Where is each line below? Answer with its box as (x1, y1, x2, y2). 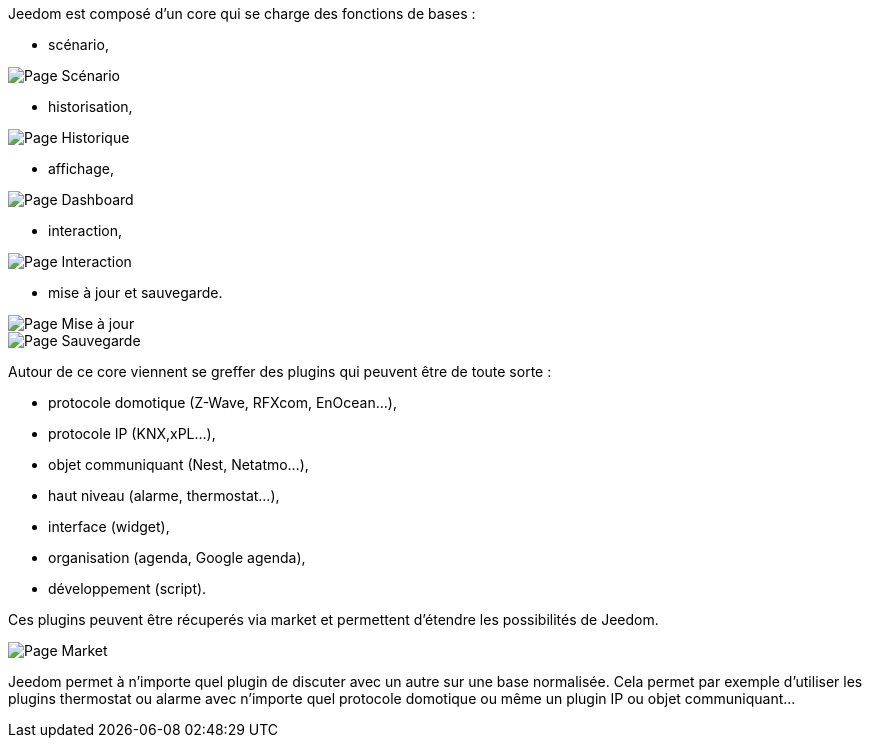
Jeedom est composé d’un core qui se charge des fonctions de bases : (8, 5, 476, 22)
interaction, (48, 222, 123, 239)
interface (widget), (48, 518, 170, 535)
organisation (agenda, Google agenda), (48, 549, 306, 566)
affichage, (48, 160, 114, 177)
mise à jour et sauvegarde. (48, 284, 223, 301)
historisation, (48, 98, 133, 115)
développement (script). (48, 580, 207, 597)
